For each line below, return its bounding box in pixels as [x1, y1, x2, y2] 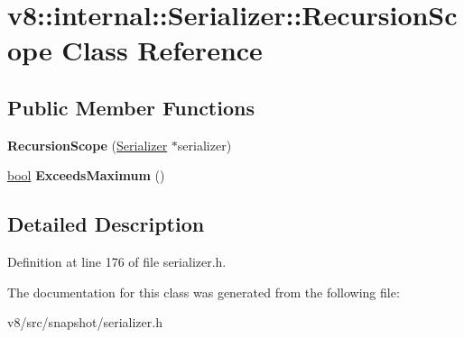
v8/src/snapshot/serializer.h [7, 313, 162, 332]
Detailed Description [7, 210, 205, 238]
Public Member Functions [7, 93, 255, 121]
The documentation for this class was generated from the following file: [7, 282, 400, 301]
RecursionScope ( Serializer [7, 135, 168, 154]
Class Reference [61, 32, 263, 69]
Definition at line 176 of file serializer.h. [7, 252, 227, 271]
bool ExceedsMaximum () [7, 166, 165, 185]
